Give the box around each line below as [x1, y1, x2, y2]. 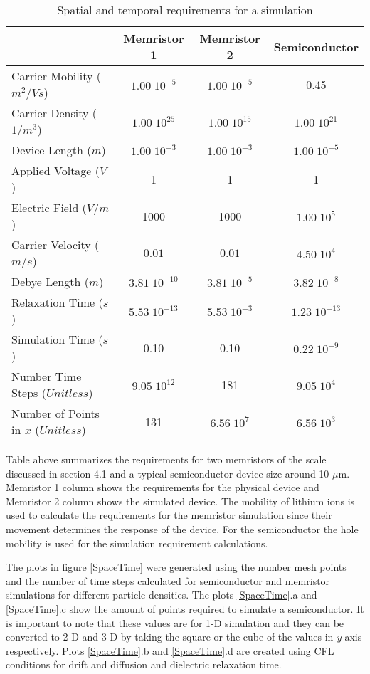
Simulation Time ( [11, 331, 103, 347]
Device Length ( [11, 142, 92, 158]
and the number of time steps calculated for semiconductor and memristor [6, 573, 330, 588]
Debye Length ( [11, 273, 89, 290]
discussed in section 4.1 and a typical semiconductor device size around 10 [6, 465, 329, 480]
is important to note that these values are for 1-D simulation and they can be [6, 615, 344, 630]
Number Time [11, 368, 82, 384]
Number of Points [11, 405, 100, 421]
